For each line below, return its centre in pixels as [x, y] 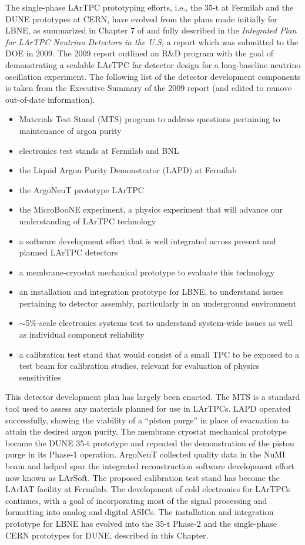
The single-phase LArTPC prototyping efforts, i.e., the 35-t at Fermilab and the [150, 7]
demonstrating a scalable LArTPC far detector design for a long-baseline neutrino [153, 64]
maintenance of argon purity [70, 130]
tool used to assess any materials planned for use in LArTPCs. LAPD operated [148, 408]
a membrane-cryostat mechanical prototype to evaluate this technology [147, 272]
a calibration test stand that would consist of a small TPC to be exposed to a [159, 354]
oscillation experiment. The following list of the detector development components [153, 76]
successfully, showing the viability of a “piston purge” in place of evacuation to [147, 420]
